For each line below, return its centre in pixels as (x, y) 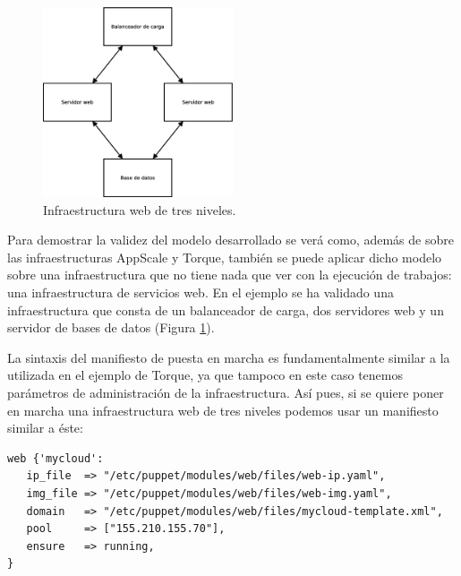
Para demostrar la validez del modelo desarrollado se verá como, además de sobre (230, 240)
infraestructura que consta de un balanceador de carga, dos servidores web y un (226, 309)
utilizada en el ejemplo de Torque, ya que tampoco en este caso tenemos (205, 375)
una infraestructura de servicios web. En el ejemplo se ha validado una (201, 292)
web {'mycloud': (55, 458)
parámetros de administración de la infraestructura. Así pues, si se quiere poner (226, 392)
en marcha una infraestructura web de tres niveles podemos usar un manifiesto (223, 410)
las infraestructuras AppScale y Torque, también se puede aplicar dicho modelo (225, 257)
